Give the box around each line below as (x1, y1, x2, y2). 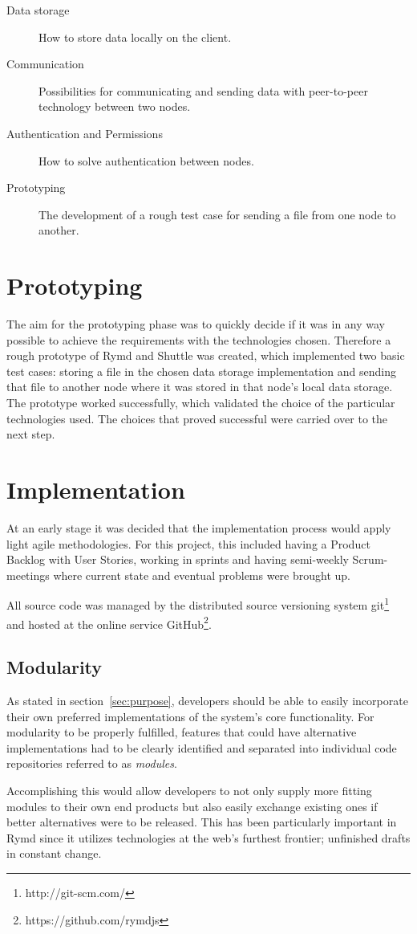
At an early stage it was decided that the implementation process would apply (6, 519, 391, 536)
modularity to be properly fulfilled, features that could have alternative (6, 724, 357, 740)
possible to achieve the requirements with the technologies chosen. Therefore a (6, 331, 391, 348)
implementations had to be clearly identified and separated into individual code (6, 739, 397, 756)
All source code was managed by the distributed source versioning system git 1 (6, 594, 390, 613)
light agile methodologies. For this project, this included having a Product (6, 535, 370, 552)
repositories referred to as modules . (6, 755, 177, 772)
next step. (6, 426, 55, 443)
